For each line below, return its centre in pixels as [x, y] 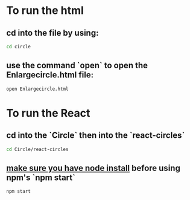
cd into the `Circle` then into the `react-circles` [96, 136]
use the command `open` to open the [77, 66]
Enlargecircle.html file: [50, 75]
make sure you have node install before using [93, 168]
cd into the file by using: [52, 33]
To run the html [45, 11]
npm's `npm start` [41, 177]
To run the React [48, 113]
